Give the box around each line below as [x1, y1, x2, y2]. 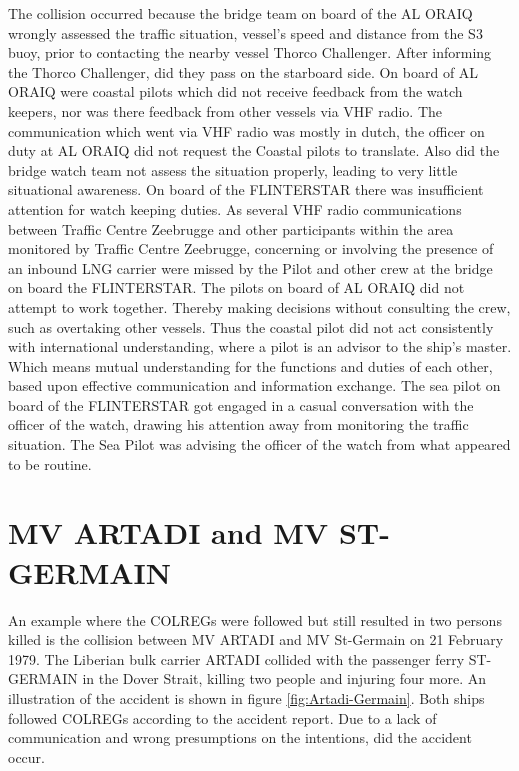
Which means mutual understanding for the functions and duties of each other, [8, 355, 493, 376]
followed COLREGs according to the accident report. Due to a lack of [8, 707, 437, 728]
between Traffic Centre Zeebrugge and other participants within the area [8, 218, 454, 239]
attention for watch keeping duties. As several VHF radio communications [8, 198, 462, 219]
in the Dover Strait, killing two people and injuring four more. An [82, 668, 487, 689]
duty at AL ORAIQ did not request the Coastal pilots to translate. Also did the [8, 140, 500, 161]
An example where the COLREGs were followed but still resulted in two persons [8, 609, 502, 630]
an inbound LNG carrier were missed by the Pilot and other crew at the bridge [8, 257, 493, 278]
